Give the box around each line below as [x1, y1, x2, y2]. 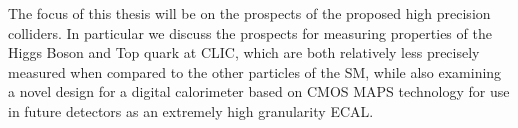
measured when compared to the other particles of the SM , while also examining [8, 61, 502, 82]
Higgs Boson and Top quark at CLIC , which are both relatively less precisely [8, 42, 480, 63]
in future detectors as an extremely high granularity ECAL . [8, 100, 374, 121]
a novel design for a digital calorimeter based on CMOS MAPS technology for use [8, 81, 510, 102]
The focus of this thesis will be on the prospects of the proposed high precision [8, 3, 491, 23]
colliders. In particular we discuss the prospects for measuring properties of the [8, 22, 492, 43]
